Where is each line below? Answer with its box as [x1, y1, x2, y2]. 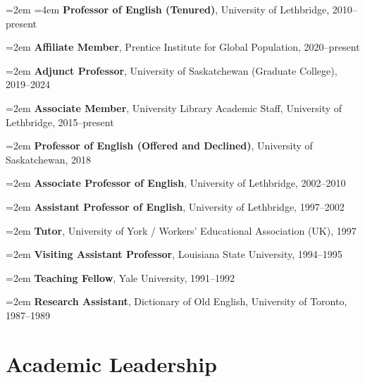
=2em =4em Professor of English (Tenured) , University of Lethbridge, [6, 2, 330, 16]
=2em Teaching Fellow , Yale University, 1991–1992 [6, 270, 235, 285]
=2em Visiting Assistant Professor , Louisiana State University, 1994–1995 [6, 247, 342, 261]
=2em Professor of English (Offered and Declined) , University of [6, 138, 313, 153]
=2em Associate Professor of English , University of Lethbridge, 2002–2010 [6, 175, 346, 190]
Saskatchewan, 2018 [6, 152, 92, 166]
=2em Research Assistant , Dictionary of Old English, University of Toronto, [6, 294, 347, 309]
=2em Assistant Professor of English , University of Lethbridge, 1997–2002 [6, 199, 345, 214]
